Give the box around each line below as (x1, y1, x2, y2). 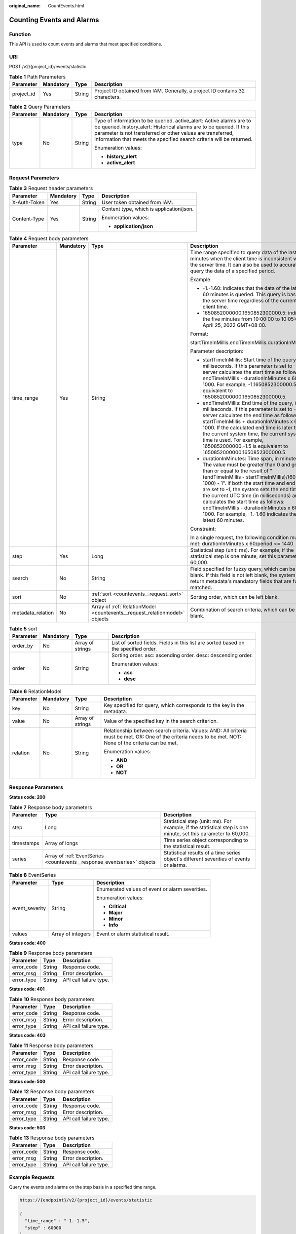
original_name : (9, 3, 41, 8)
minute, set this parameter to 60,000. (163, 830, 250, 837)
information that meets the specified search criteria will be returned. (94, 136, 253, 143)
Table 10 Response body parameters (9, 996, 95, 1003)
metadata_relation (12, 609, 54, 616)
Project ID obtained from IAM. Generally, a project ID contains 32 (94, 87, 245, 94)
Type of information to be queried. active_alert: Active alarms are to (94, 117, 251, 124)
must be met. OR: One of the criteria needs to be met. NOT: (104, 733, 242, 740)
